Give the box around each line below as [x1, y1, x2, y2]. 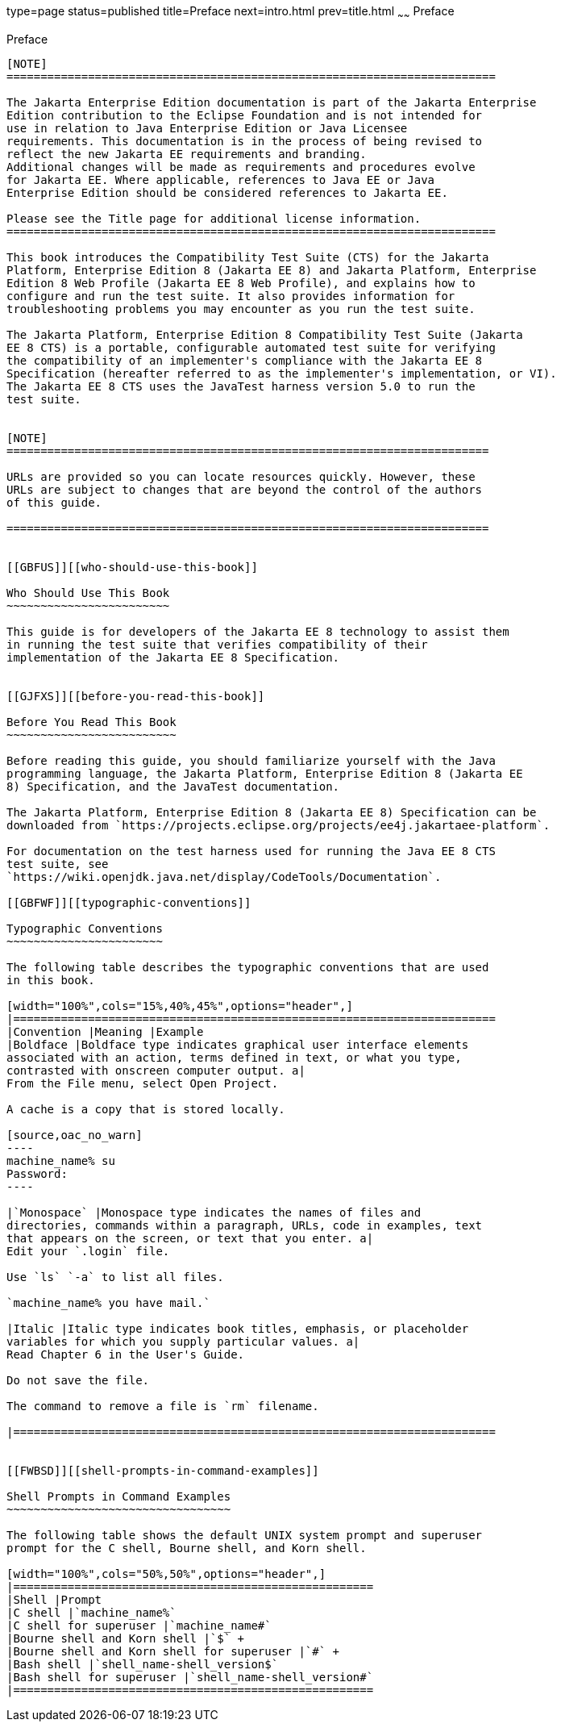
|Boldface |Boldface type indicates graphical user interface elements [6, 1037, 469, 1051]
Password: [6, 1167, 68, 1180]
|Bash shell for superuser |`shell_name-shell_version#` [6, 1670, 374, 1684]
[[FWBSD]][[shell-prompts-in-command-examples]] [6, 1463, 319, 1477]
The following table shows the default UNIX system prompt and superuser [6, 1528, 483, 1542]
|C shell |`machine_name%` [6, 1605, 177, 1619]
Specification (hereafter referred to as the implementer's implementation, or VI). [6, 366, 557, 380]
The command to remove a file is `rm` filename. [6, 1399, 319, 1413]
